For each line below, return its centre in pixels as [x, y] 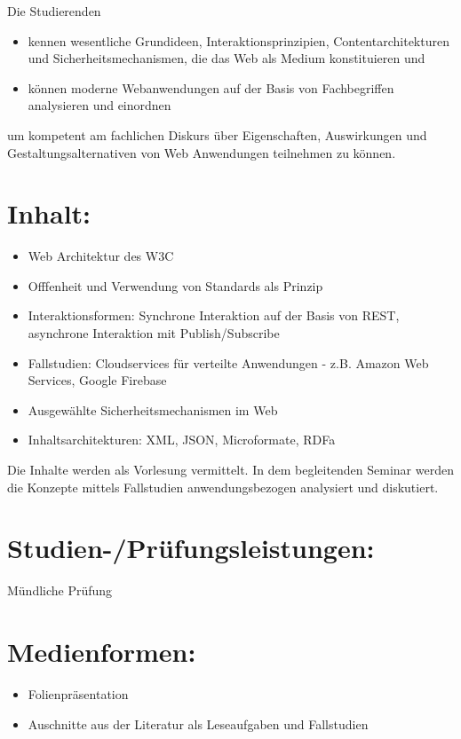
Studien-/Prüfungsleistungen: [191, 548]
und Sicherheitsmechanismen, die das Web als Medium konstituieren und [227, 58]
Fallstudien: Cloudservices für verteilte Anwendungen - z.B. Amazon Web [228, 362]
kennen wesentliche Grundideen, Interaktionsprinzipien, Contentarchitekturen [238, 40]
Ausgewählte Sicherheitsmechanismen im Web [153, 409]
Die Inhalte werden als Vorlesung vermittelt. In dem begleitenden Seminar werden [230, 470]
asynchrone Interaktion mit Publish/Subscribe [154, 333]
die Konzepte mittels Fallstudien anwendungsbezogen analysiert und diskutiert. [223, 487]
